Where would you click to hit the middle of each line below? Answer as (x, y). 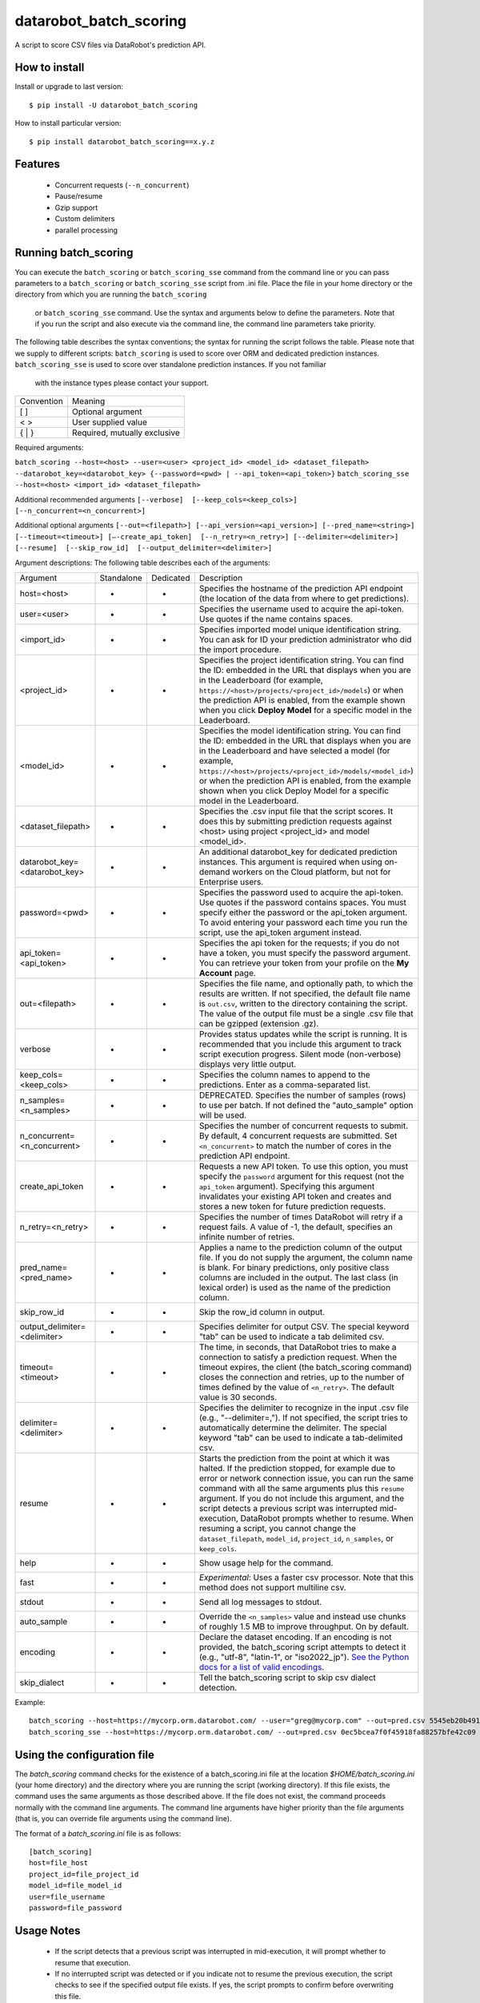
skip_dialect (42, 1683)
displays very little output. (247, 1064)
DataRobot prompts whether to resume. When (327, 1518)
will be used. (223, 1115)
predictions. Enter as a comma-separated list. (285, 1084)
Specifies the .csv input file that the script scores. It (296, 811)
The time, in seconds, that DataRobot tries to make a (298, 1347)
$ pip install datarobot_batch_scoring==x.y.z (122, 141)
